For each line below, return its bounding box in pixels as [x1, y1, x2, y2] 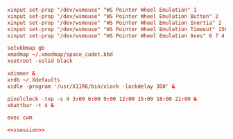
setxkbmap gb [7, 45, 45, 52]
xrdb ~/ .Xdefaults [7, 76, 60, 83]
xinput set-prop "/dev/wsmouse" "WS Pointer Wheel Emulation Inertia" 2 [7, 19, 222, 26]
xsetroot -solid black [7, 57, 73, 65]
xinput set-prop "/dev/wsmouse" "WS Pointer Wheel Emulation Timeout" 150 [7, 26, 228, 33]
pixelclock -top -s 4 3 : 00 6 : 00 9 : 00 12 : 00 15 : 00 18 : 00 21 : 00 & [7, 95, 198, 102]
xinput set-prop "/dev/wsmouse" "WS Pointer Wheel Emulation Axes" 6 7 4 [7, 32, 225, 39]
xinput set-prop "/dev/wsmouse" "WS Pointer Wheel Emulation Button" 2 [7, 12, 218, 20]
